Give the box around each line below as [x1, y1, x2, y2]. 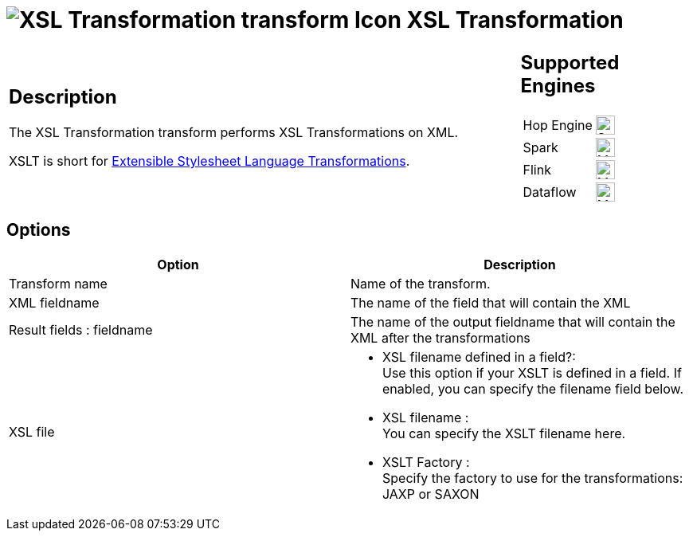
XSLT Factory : [382, 453, 470, 470]
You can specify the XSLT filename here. [382, 425, 626, 441]
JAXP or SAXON [382, 485, 480, 502]
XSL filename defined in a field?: [382, 348, 576, 365]
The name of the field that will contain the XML [350, 294, 631, 311]
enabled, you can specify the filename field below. [382, 380, 684, 397]
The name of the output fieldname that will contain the [350, 313, 675, 330]
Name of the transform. [350, 275, 491, 292]
